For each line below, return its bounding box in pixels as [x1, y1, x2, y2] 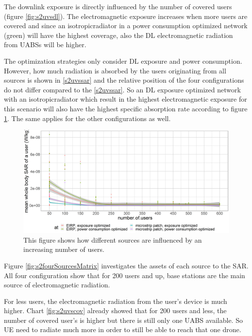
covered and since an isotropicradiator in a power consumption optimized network [4, 20, 248, 31]
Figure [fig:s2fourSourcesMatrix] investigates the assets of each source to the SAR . [4, 260, 249, 270]
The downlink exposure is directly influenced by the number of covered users [4, 1, 232, 11]
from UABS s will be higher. [4, 39, 86, 50]
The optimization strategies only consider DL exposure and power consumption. [4, 55, 242, 66]
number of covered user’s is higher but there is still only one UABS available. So [4, 315, 243, 325]
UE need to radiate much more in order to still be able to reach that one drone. [4, 324, 241, 335]
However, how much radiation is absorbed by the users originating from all [4, 65, 226, 75]
